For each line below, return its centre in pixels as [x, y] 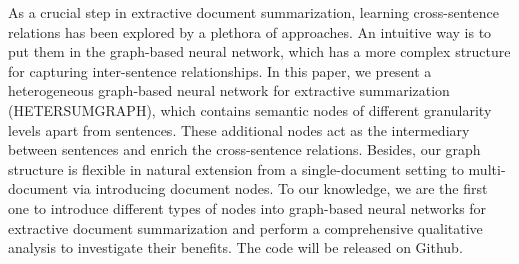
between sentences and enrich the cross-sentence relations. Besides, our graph [244, 149]
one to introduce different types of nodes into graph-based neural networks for [247, 207]
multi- [487, 168]
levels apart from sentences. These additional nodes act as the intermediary [239, 129]
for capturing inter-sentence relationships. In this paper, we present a [220, 70]
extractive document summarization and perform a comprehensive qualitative [245, 227]
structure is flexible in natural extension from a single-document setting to [236, 168]
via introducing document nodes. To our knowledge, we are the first [280, 188]
